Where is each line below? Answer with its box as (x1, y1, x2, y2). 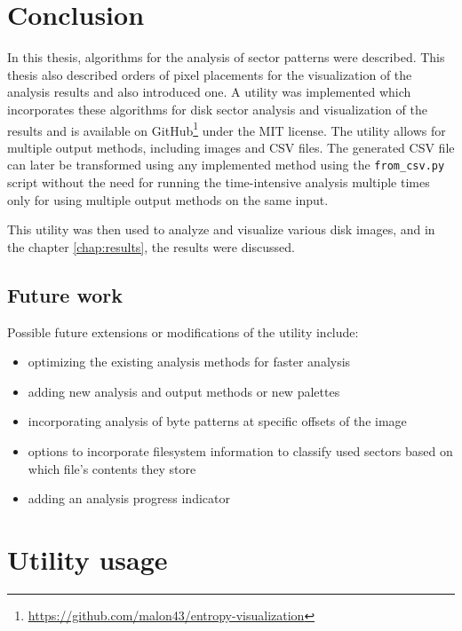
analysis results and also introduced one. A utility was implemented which (7, 83, 411, 101)
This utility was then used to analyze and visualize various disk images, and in (7, 220, 435, 239)
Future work (7, 280, 123, 308)
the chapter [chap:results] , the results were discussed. (7, 237, 295, 256)
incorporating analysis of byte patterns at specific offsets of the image (28, 412, 407, 430)
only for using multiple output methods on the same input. (7, 190, 329, 209)
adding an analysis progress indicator (28, 489, 230, 508)
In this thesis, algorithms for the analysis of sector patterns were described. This (7, 48, 445, 67)
